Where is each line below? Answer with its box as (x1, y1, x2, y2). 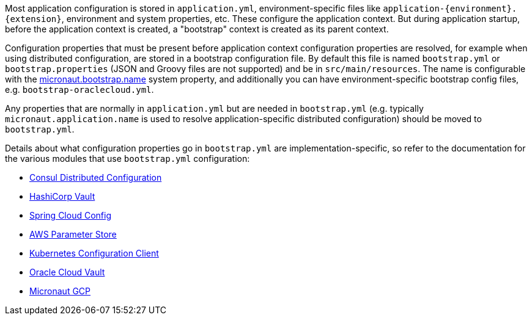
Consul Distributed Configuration (29, 172, 162, 183)
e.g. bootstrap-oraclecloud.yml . (5, 84, 154, 95)
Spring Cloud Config (29, 210, 111, 220)
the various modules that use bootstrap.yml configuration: (5, 153, 250, 164)
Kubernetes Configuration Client (29, 248, 159, 258)
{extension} (5, 14, 62, 24)
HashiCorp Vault (29, 191, 95, 202)
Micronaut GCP (29, 286, 91, 296)
